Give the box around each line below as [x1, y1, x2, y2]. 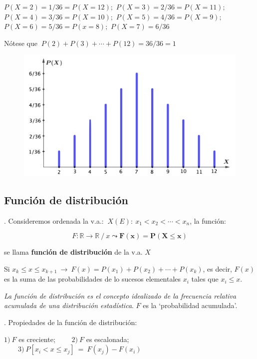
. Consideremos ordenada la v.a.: [4, 215, 104, 226]
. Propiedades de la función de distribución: [4, 317, 137, 327]
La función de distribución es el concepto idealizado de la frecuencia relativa [4, 290, 237, 301]
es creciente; [18, 334, 55, 344]
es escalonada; [86, 334, 129, 344]
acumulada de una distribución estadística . [4, 300, 134, 311]
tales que [191, 274, 219, 284]
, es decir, [203, 263, 232, 274]
